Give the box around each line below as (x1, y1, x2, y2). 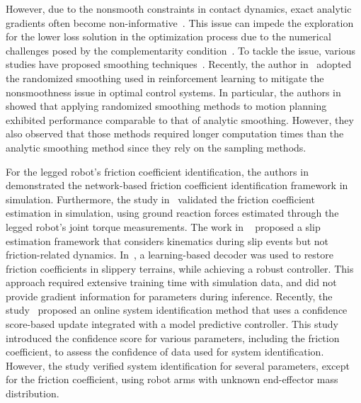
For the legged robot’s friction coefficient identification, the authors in (6, 164, 309, 178)
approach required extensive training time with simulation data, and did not (6, 275, 337, 290)
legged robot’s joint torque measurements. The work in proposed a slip (6, 219, 321, 234)
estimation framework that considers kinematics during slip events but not (6, 233, 329, 248)
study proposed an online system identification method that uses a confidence (6, 302, 348, 317)
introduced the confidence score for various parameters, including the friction (6, 330, 340, 345)
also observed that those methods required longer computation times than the (6, 126, 344, 141)
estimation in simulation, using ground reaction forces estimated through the (6, 205, 339, 220)
